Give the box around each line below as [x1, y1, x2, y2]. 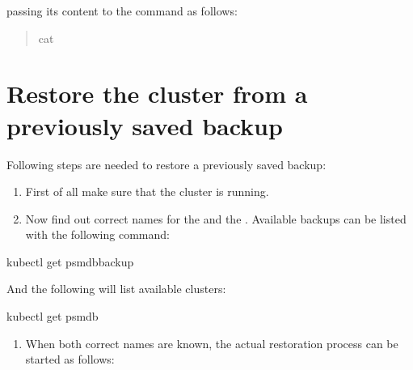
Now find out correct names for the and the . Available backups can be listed [25, 210, 407, 227]
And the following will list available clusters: [6, 280, 226, 297]
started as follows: [25, 351, 115, 368]
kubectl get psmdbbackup [6, 253, 134, 270]
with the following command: [25, 226, 170, 243]
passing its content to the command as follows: [6, 2, 238, 19]
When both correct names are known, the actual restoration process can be [25, 334, 398, 351]
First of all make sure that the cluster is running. [25, 183, 269, 200]
